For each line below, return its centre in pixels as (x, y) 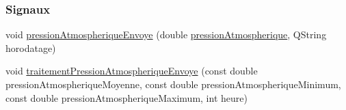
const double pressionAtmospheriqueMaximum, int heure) (127, 97)
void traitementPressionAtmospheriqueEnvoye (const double (132, 71)
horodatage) (31, 47)
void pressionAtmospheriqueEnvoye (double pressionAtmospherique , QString (166, 35)
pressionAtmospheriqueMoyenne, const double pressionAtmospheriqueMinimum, (173, 84)
